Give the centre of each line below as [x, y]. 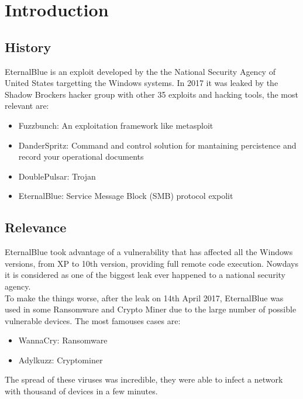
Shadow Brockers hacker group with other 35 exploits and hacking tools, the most [151, 94]
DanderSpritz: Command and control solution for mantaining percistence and [157, 145]
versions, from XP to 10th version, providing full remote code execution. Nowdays [151, 263]
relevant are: [27, 106]
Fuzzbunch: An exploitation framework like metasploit [116, 125]
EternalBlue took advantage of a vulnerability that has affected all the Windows [149, 252]
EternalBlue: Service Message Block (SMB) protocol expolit [126, 196]
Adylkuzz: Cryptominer [61, 360]
